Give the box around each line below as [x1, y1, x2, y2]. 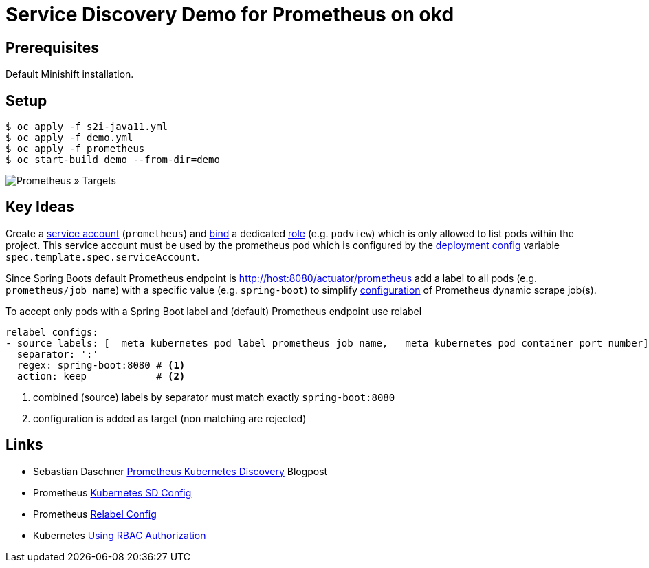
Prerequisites [5, 39, 99, 56]
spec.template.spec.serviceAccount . [5, 250, 200, 263]
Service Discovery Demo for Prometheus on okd [5, 3, 454, 26]
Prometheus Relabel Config [33, 507, 157, 520]
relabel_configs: [5, 326, 98, 338]
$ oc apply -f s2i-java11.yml [5, 121, 168, 133]
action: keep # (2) [16, 370, 186, 382]
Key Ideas [5, 198, 74, 216]
